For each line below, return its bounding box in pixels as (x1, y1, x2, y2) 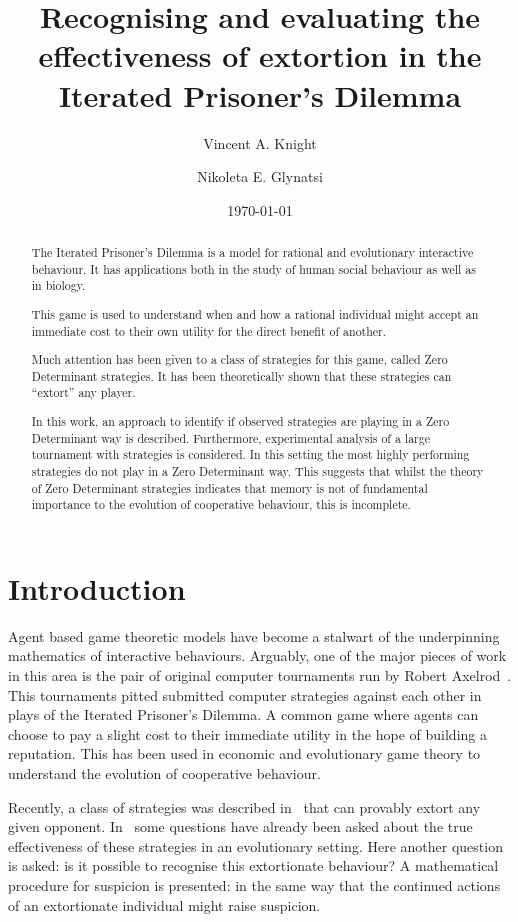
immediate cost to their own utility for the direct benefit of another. (31, 322, 387, 339)
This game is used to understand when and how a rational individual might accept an (31, 305, 479, 322)
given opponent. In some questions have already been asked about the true (8, 816, 473, 837)
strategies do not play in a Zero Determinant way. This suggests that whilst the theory (31, 462, 484, 479)
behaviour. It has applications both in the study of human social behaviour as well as (31, 260, 476, 277)
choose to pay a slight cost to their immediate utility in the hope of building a (8, 723, 487, 744)
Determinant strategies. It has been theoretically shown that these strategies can (31, 367, 452, 384)
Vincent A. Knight (203, 132, 317, 153)
